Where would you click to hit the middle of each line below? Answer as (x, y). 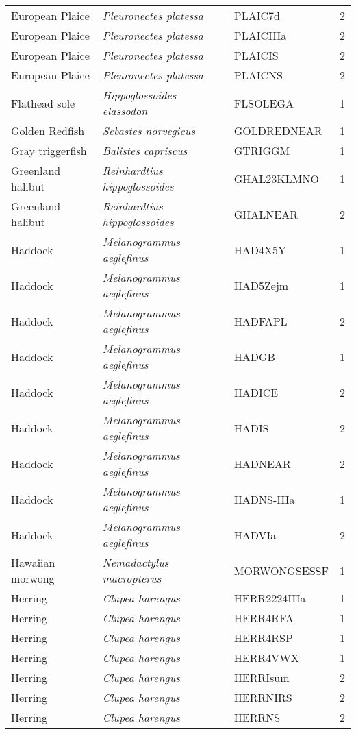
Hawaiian (33, 562)
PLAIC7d (257, 15)
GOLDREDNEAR (278, 131)
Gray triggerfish (49, 150)
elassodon (125, 111)
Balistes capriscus (145, 150)
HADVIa (255, 535)
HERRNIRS (263, 697)
